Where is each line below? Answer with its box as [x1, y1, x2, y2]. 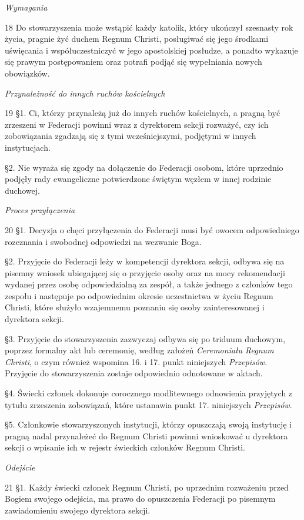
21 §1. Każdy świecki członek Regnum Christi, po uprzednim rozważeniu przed [5, 481, 289, 493]
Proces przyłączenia [5, 204, 75, 216]
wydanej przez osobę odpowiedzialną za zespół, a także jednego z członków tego [5, 278, 293, 290]
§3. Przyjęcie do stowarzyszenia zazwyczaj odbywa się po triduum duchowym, [5, 332, 286, 345]
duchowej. [5, 184, 40, 196]
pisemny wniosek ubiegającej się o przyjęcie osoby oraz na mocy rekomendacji [5, 266, 285, 279]
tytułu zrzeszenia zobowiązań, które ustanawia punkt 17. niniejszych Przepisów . [5, 398, 292, 410]
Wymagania [5, 1, 48, 13]
